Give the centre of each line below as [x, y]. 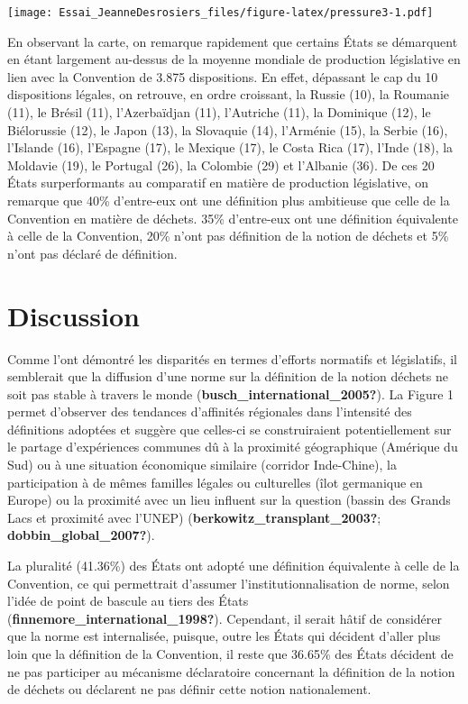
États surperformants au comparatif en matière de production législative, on [218, 183]
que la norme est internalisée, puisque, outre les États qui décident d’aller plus [224, 636]
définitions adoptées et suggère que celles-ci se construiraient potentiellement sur [229, 429]
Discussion [73, 315]
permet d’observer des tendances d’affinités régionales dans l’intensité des [210, 411]
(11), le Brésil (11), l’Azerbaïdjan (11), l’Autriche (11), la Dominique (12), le [219, 112]
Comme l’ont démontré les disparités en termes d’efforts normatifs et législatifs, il [232, 358]
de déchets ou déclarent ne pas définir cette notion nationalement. [189, 689]
